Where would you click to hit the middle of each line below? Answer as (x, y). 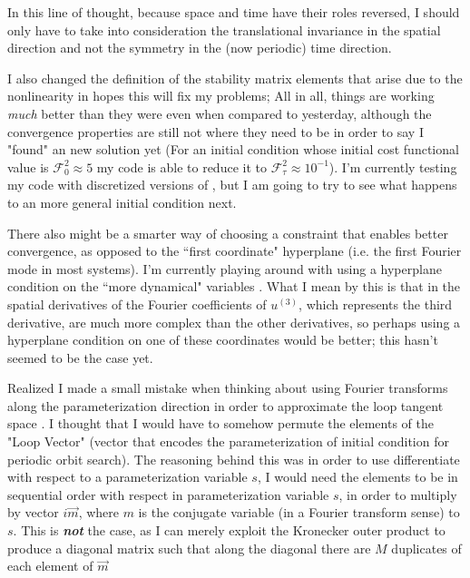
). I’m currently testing (393, 167)
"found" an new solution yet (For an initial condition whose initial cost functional (233, 149)
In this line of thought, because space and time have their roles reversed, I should (234, 12)
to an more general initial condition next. (122, 202)
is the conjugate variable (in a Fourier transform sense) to (299, 512)
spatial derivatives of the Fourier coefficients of (137, 304)
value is (28, 167)
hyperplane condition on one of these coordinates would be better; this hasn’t (223, 340)
